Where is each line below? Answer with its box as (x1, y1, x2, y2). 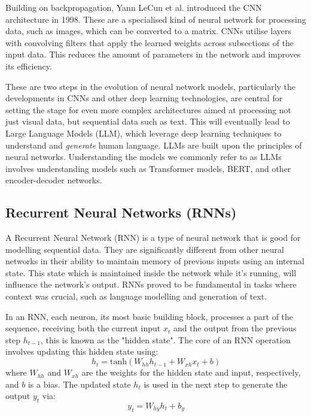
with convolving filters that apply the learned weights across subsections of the (5, 36, 294, 49)
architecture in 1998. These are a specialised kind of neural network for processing (5, 13, 306, 25)
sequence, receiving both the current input (5, 322, 161, 334)
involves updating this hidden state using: (5, 345, 158, 358)
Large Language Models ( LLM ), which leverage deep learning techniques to (5, 126, 282, 139)
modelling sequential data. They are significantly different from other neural (5, 243, 284, 255)
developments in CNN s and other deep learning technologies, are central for (5, 92, 283, 104)
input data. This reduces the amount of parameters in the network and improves (5, 48, 301, 61)
